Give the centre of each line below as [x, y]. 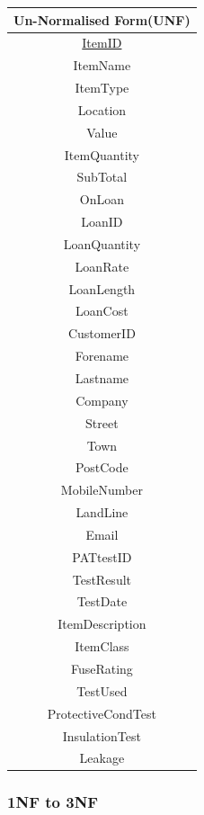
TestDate [102, 601]
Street [102, 422]
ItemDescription [102, 624]
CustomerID [102, 333]
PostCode [102, 467]
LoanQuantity [102, 243]
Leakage [102, 758]
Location [102, 109]
